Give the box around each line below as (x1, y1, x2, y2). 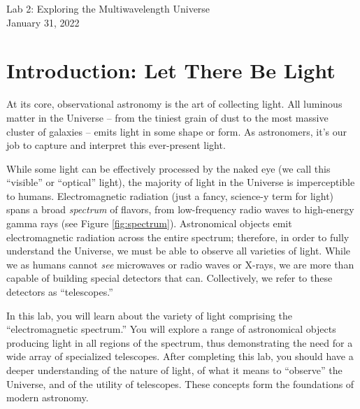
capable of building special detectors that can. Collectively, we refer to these (6, 271, 333, 285)
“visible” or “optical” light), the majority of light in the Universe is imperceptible (6, 175, 355, 189)
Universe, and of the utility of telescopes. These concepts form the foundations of (6, 376, 354, 391)
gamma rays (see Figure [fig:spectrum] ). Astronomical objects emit (6, 216, 292, 231)
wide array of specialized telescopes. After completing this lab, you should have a (6, 349, 354, 364)
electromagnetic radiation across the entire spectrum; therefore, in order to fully (6, 229, 350, 244)
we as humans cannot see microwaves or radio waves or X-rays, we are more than (6, 257, 354, 271)
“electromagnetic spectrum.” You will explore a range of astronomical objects (6, 322, 336, 336)
